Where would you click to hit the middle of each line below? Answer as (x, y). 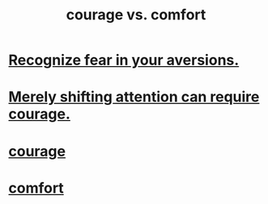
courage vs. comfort (136, 15)
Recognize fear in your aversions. (124, 60)
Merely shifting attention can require (134, 97)
